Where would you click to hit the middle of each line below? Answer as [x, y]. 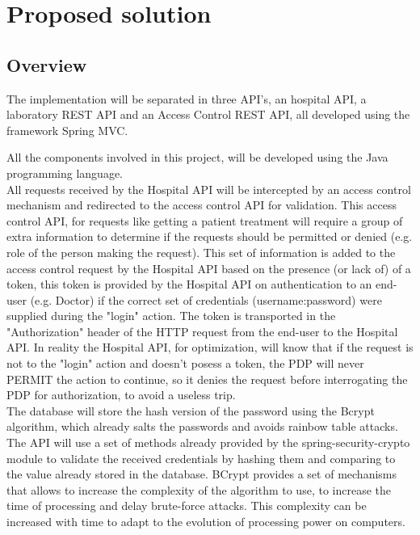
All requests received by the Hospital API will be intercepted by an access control [209, 189]
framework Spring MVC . [67, 130]
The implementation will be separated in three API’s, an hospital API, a [187, 98]
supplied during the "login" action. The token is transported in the [171, 316]
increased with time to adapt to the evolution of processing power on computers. [206, 522]
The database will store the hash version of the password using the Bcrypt [191, 410]
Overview [47, 64]
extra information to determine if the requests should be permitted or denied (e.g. [210, 236]
